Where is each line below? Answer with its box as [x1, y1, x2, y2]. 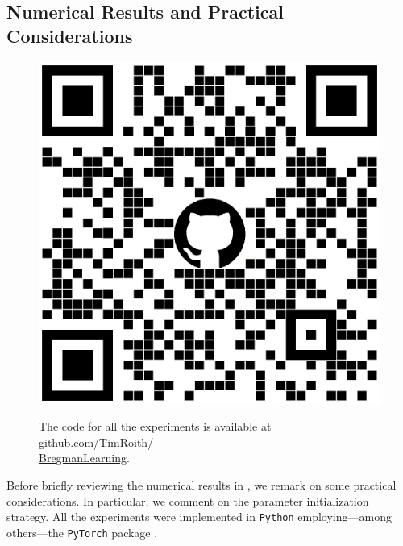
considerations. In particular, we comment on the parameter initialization [6, 492, 369, 509]
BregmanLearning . [39, 449, 130, 466]
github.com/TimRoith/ [39, 433, 154, 450]
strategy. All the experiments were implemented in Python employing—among [6, 508, 392, 525]
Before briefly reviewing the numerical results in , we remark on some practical [6, 476, 397, 493]
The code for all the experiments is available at [39, 418, 272, 435]
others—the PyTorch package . [6, 523, 158, 540]
